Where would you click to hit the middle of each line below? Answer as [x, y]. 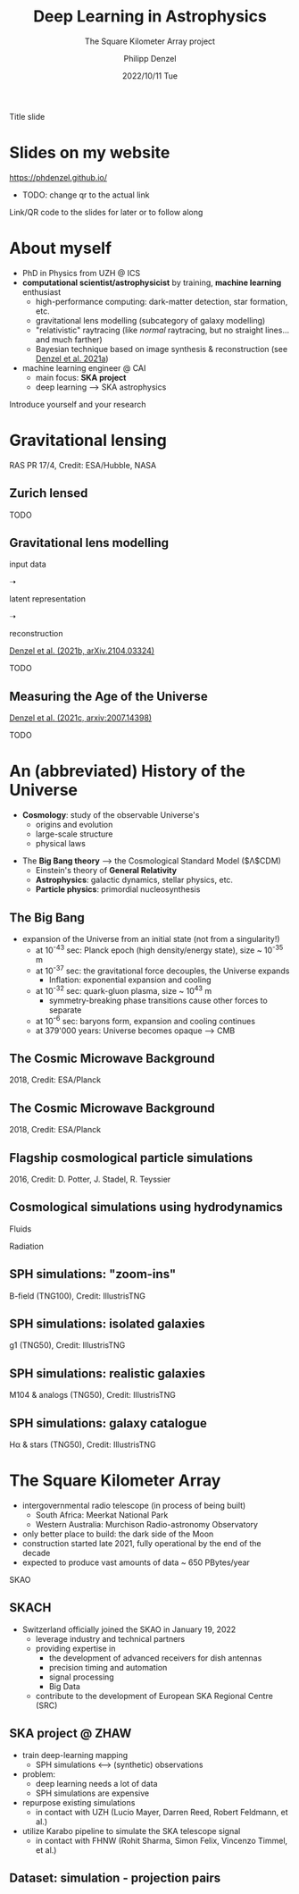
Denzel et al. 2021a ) [72, 358]
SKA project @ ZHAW [71, 1734]
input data [28, 564]
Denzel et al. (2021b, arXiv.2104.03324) [82, 651]
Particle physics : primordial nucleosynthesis [118, 889]
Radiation [27, 1246]
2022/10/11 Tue [150, 76]
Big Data [64, 1686]
